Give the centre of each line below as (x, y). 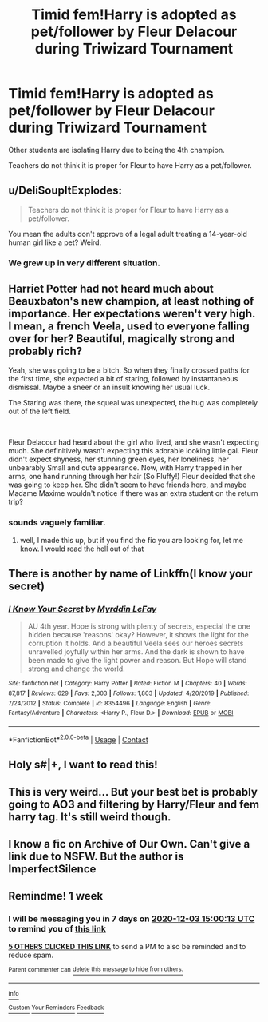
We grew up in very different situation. (85, 263)
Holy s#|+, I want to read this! (83, 765)
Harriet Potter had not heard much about (111, 289)
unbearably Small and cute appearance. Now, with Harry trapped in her (125, 468)
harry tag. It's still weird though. (90, 817)
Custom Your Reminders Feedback (56, 1008)
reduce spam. (31, 955)
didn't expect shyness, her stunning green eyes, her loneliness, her (119, 459)
